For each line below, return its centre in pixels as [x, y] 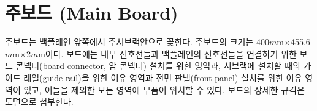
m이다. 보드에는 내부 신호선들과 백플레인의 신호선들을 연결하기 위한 [167, 53]
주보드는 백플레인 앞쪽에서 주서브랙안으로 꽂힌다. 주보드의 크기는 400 [137, 42]
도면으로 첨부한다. [39, 102]
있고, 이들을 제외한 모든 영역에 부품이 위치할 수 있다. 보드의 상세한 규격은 [164, 89]
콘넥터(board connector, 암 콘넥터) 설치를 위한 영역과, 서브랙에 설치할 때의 [158, 66]
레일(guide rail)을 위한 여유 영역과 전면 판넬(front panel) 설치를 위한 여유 [163, 77]
